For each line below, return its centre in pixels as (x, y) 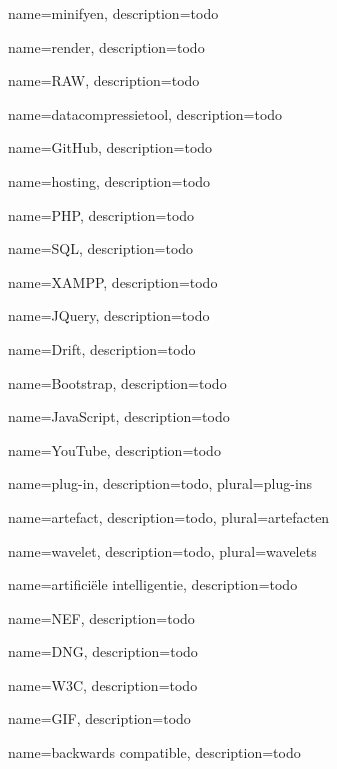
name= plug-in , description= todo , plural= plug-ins (160, 483)
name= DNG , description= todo (103, 651)
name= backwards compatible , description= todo (154, 752)
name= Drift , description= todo (102, 348)
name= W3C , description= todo (103, 684)
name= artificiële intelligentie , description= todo (153, 584)
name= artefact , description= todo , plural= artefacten (169, 516)
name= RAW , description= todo (104, 80)
